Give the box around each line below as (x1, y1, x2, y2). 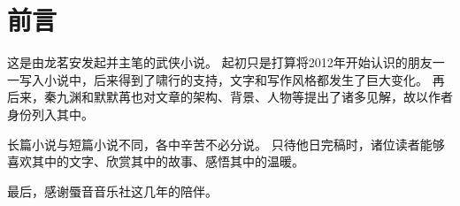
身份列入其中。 (7, 104, 94, 123)
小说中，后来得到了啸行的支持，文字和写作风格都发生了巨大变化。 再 (43, 70, 445, 88)
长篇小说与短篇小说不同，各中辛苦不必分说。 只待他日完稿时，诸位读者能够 (7, 134, 445, 153)
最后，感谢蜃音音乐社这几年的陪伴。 (7, 181, 218, 200)
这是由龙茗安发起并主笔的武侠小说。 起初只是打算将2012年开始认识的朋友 (7, 53, 433, 72)
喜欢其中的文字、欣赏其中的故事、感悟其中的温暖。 (7, 152, 304, 171)
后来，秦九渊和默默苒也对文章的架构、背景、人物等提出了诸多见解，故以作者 (7, 88, 453, 106)
